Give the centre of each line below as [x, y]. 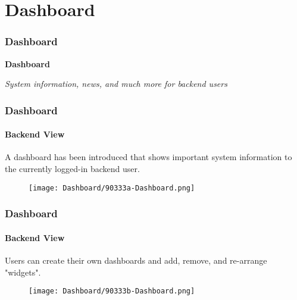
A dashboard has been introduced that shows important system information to [148, 157]
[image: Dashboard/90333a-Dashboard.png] [112, 188]
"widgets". [23, 272]
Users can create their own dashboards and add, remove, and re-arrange [136, 260]
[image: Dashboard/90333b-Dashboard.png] [112, 291]
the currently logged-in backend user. [72, 169]
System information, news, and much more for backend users [116, 84]
